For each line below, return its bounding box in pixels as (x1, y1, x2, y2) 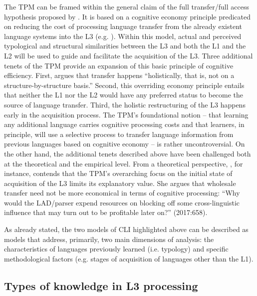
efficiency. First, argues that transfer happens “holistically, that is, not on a (4, 70, 235, 80)
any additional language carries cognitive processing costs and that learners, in (4, 119, 245, 129)
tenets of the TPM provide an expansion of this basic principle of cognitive (4, 60, 234, 70)
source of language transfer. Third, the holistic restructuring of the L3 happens (4, 99, 246, 109)
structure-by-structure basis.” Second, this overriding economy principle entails (4, 79, 245, 90)
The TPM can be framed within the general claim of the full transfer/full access (4, 1, 249, 11)
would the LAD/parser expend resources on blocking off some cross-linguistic (4, 197, 240, 207)
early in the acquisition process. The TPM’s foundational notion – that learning (4, 109, 249, 119)
